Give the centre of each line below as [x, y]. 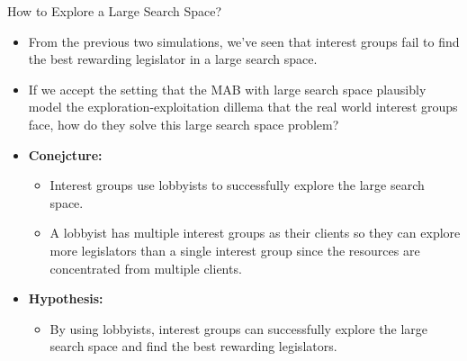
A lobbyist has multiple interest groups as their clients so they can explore [255, 233]
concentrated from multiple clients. [146, 268]
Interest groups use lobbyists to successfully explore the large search [237, 185]
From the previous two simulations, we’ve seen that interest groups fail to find [244, 41]
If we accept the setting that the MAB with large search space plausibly [227, 89]
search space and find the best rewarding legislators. [193, 346]
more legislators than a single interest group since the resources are [235, 250]
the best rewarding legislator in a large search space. [173, 59]
